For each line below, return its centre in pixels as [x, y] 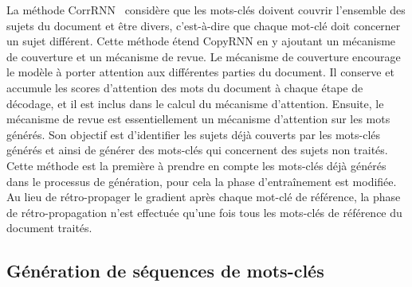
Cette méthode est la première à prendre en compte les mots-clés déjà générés [196, 165]
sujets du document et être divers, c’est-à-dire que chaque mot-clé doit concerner [204, 25]
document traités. [49, 228]
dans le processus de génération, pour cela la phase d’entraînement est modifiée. [202, 181]
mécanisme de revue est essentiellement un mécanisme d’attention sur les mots [198, 119]
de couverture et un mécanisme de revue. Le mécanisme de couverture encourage [204, 56]
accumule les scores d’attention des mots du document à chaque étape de [185, 87]
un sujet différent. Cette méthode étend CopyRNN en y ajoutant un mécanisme [201, 41]
